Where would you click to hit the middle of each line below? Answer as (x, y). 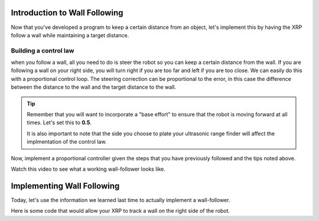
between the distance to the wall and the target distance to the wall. (94, 87)
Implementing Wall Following (65, 186)
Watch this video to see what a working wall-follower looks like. (88, 169)
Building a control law (43, 50)
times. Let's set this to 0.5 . (59, 123)
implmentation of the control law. (67, 142)
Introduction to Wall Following (67, 13)
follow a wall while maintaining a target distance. (70, 35)
